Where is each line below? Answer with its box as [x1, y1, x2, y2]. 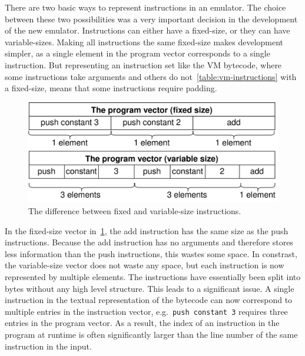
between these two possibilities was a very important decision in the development [5, 12, 298, 25]
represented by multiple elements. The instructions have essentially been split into [5, 270, 301, 282]
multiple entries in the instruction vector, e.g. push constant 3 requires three [5, 305, 288, 317]
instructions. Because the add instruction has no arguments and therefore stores [5, 236, 293, 248]
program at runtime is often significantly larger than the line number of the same [5, 328, 298, 340]
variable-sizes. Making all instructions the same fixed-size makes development [5, 35, 284, 48]
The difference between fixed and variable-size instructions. [28, 204, 241, 217]
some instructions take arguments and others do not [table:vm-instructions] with [5, 70, 297, 82]
